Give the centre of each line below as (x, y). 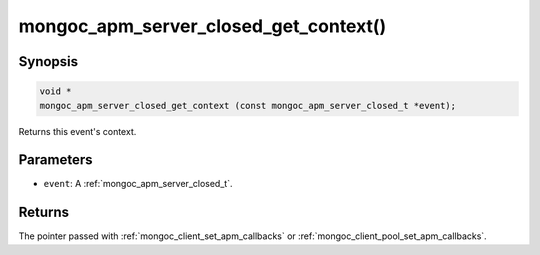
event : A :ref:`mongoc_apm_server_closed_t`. (138, 184)
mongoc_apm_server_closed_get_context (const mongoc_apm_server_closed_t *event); (248, 105)
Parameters (55, 160)
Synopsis (48, 61)
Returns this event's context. (77, 131)
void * (55, 91)
